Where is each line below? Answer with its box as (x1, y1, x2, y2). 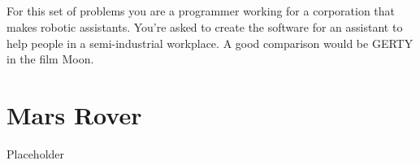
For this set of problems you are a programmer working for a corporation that (6, 2, 396, 20)
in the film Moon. (6, 50, 94, 67)
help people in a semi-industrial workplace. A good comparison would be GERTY (6, 34, 414, 51)
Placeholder (6, 145, 65, 162)
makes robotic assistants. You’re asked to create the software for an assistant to (6, 18, 403, 35)
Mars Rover (6, 98, 142, 131)
